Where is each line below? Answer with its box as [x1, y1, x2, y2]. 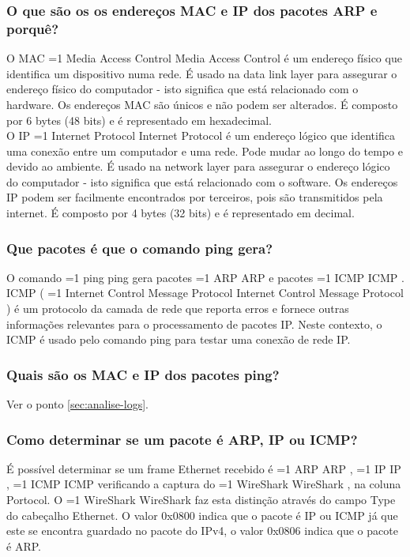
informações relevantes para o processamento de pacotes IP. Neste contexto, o [6, 315, 382, 332]
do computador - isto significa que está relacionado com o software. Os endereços [6, 173, 398, 190]
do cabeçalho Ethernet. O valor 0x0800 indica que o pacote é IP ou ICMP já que [6, 506, 398, 523]
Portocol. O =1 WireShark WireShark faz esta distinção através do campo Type [6, 491, 396, 508]
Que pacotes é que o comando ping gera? [6, 238, 273, 258]
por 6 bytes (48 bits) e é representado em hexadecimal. [6, 111, 272, 128]
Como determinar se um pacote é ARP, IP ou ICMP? [6, 429, 358, 449]
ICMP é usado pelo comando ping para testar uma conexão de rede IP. [6, 331, 351, 348]
